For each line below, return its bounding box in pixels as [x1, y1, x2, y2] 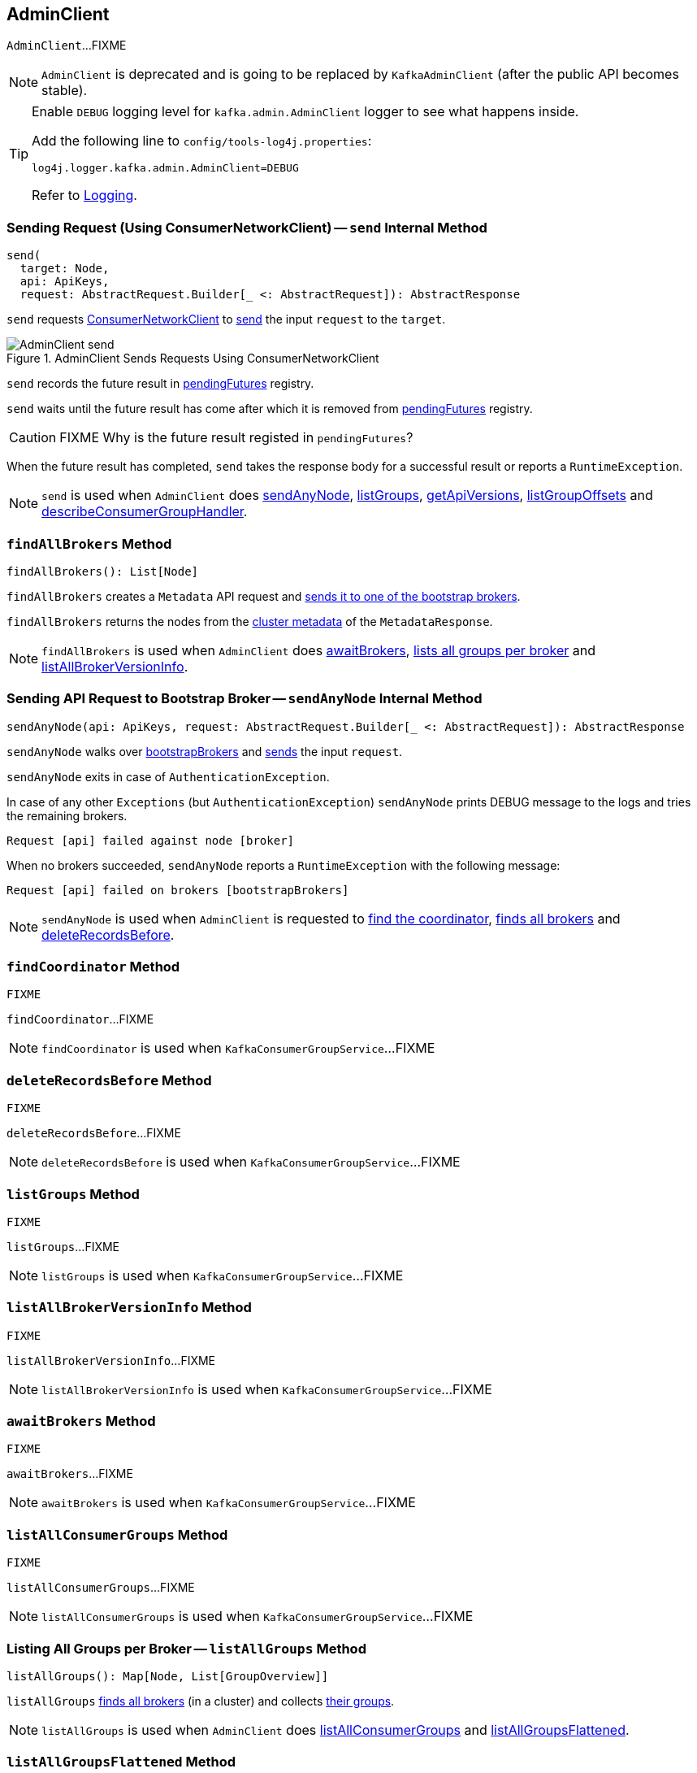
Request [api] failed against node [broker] [6, 833, 295, 847]
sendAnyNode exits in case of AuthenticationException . [6, 769, 330, 784]
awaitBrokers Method [6, 1413, 156, 1430]
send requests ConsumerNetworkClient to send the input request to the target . [6, 312, 446, 327]
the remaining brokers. [6, 808, 128, 823]
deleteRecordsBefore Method [6, 1071, 212, 1089]
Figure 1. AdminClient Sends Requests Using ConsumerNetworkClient [6, 351, 379, 366]
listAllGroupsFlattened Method [6, 1753, 236, 1771]
